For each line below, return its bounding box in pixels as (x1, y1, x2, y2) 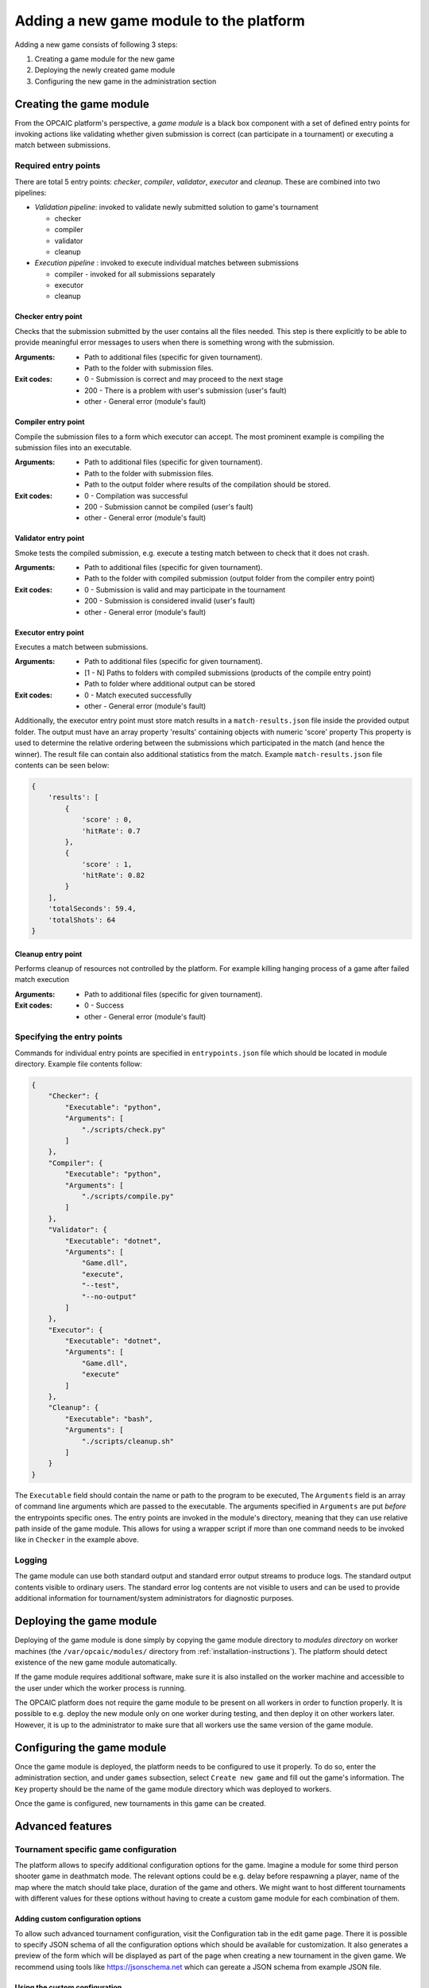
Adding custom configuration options (14, 1914, 142, 1924)
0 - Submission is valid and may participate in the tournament (84, 584, 286, 594)
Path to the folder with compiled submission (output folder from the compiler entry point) (84, 573, 375, 584)
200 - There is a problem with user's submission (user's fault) (84, 386, 288, 395)
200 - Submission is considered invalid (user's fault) (84, 596, 256, 606)
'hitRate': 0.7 (81, 826, 141, 835)
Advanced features (14, 1819, 113, 1833)
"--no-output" (81, 1292, 137, 1301)
